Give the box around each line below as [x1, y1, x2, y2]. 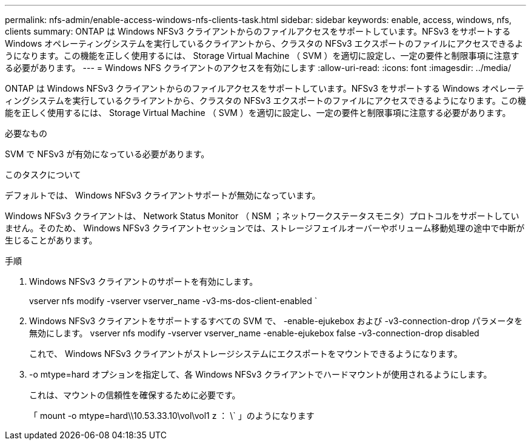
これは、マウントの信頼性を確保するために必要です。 [29, 390, 241, 400]
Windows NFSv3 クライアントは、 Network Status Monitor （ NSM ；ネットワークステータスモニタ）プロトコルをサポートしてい [5, 211, 519, 221]
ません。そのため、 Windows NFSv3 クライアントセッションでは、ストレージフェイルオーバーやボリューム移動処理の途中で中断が [5, 223, 525, 233]
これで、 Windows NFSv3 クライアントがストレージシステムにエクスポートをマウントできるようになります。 [29, 348, 463, 359]
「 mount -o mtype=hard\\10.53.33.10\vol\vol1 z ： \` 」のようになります [29, 410, 315, 421]
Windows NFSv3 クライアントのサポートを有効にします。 [29, 276, 258, 287]
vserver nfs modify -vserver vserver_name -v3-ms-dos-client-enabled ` [29, 296, 318, 306]
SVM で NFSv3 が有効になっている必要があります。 [5, 149, 210, 159]
